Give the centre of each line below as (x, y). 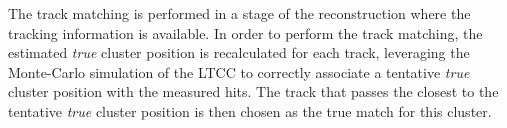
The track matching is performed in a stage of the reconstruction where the (239, 13)
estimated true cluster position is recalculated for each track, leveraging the (239, 52)
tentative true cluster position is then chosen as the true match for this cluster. (250, 110)
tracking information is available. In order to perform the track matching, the (245, 32)
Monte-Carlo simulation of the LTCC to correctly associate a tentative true (239, 71)
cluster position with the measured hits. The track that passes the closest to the (253, 91)
